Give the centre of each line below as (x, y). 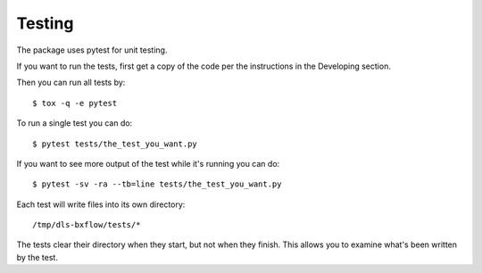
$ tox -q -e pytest (75, 103)
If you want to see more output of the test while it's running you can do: (148, 163)
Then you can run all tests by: (71, 83)
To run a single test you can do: (75, 123)
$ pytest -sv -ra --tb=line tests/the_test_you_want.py (157, 184)
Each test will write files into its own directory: (101, 204)
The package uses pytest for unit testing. (92, 50)
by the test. (37, 257)
